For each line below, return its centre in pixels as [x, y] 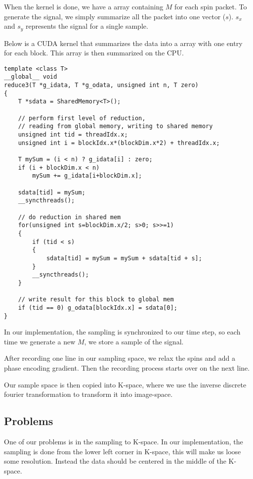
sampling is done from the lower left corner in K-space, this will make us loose [123, 451]
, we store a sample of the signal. [134, 341]
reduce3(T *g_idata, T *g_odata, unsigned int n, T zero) [101, 85]
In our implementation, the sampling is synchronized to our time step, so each [122, 332]
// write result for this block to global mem [96, 300]
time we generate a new [40, 341]
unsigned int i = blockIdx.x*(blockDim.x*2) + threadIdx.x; [119, 143]
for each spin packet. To [211, 6]
